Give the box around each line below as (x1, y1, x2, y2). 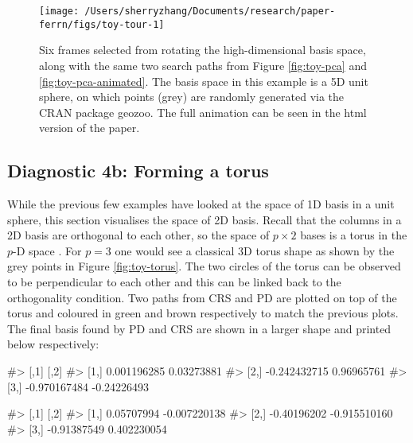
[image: (39, 6, 80, 17)
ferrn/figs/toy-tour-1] (39, 18, 165, 30)
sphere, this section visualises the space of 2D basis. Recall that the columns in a (7, 211, 402, 227)
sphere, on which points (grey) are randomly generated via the (39, 88, 345, 105)
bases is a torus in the (300, 227, 407, 243)
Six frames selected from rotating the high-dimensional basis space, (39, 41, 366, 58)
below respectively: (7, 336, 99, 352)
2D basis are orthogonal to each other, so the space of (7, 227, 270, 243)
